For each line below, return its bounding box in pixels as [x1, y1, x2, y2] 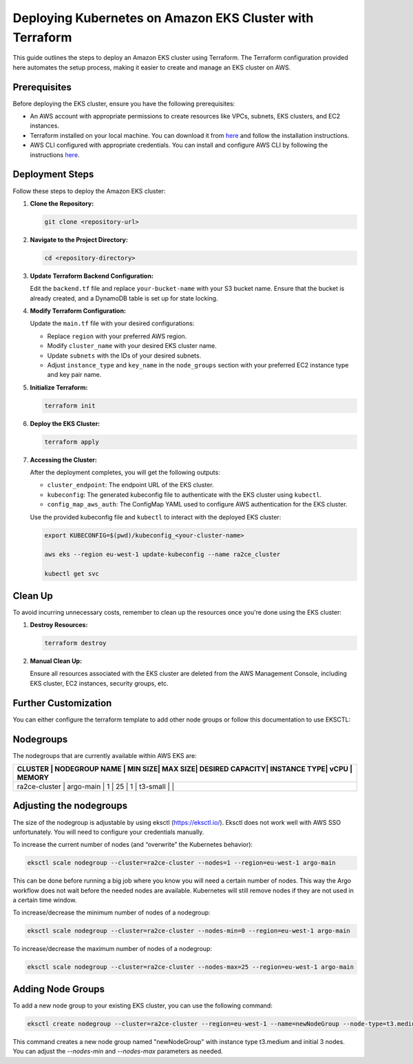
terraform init [44, 402, 96, 409]
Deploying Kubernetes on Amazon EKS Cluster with [12, 10, 314, 25]
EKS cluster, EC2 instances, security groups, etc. [30, 679, 169, 687]
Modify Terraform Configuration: [30, 307, 127, 315]
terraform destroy [44, 640, 107, 647]
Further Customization [12, 697, 112, 709]
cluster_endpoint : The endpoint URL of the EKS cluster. [47, 481, 214, 489]
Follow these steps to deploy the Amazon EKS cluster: [12, 187, 166, 195]
